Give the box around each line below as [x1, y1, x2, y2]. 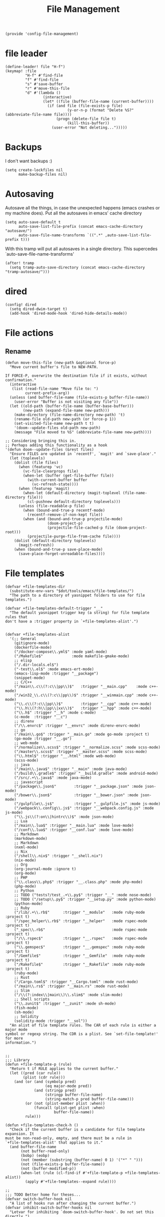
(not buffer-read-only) [20, 1149, 70, 1153]
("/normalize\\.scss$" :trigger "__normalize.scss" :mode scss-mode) [14, 744, 161, 750]
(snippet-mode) [14, 675, 46, 680]
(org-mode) [14, 871, 37, 876]
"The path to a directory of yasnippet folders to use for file [9, 593, 145, 598]
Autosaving [5, 189, 54, 200]
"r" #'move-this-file [25, 86, 70, 91]
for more [5, 1036, 23, 1041]
